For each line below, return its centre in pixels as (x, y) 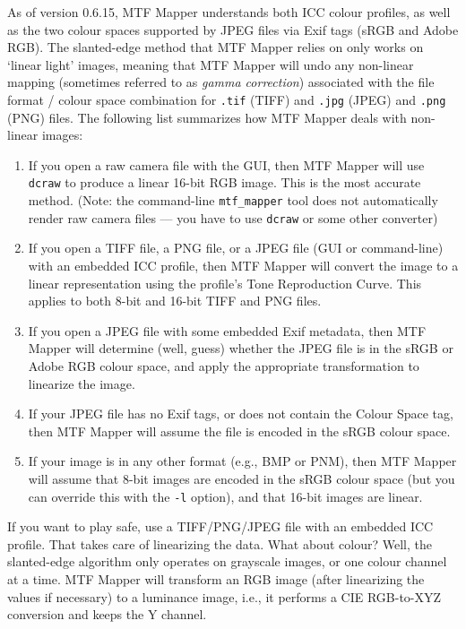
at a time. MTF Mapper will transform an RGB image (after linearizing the (216, 578)
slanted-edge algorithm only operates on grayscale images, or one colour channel (227, 561)
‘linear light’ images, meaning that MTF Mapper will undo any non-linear (211, 64)
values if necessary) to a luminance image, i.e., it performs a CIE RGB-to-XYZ (224, 596)
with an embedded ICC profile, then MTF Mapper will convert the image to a (243, 265)
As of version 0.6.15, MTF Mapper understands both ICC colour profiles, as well (229, 12)
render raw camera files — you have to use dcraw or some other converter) (233, 217)
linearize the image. (82, 383)
